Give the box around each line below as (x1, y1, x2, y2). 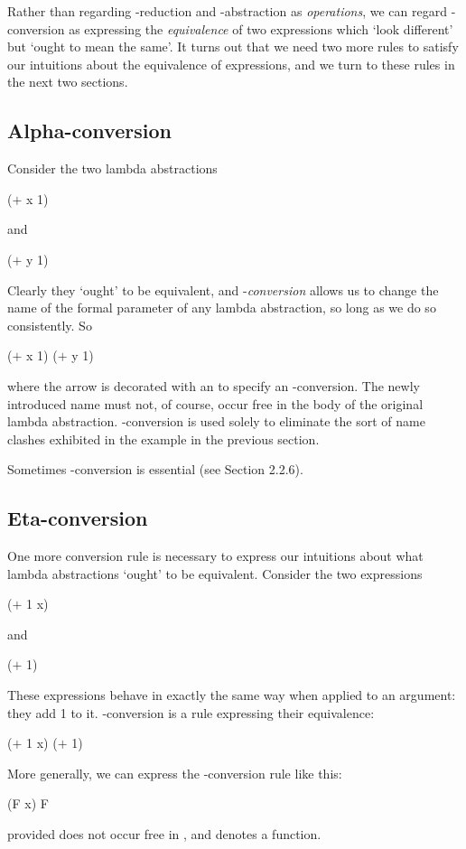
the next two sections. (7, 72, 128, 91)
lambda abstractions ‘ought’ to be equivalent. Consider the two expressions (7, 564, 423, 583)
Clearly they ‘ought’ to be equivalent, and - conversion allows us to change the (7, 280, 439, 299)
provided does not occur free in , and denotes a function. (7, 825, 322, 844)
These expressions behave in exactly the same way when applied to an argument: (7, 686, 456, 704)
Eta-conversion (7, 504, 148, 532)
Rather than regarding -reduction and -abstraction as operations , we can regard (7, 2, 448, 20)
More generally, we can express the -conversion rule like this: (7, 763, 342, 782)
